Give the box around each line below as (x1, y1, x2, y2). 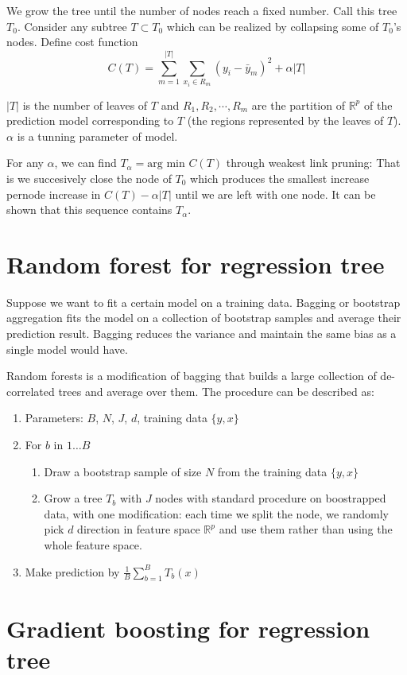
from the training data (217, 463, 328, 479)
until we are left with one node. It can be (175, 185, 376, 202)
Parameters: (25, 409, 83, 426)
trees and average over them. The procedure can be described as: (58, 382, 374, 399)
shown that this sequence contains (6, 201, 172, 218)
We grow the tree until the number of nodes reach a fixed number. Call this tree (6, 2, 397, 18)
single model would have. (6, 340, 128, 357)
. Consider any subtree (17, 17, 127, 34)
